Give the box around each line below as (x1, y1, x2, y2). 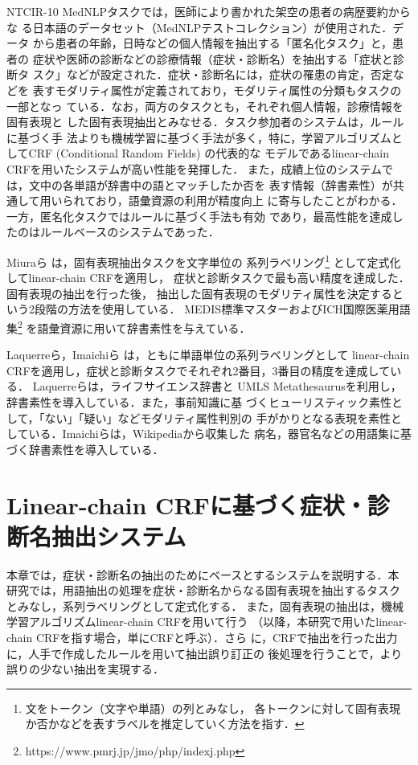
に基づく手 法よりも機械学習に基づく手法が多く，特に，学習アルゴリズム (6, 129, 391, 145)
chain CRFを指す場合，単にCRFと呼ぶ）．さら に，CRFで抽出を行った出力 (6, 629, 398, 646)
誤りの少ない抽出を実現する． (6, 661, 164, 677)
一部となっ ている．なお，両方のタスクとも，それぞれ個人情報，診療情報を (6, 97, 404, 114)
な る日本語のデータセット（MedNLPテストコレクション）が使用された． (6, 18, 393, 35)
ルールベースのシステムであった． (39, 223, 219, 240)
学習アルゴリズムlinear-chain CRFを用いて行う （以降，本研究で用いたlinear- (6, 613, 408, 630)
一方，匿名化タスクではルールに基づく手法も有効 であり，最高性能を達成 (6, 207, 392, 224)
